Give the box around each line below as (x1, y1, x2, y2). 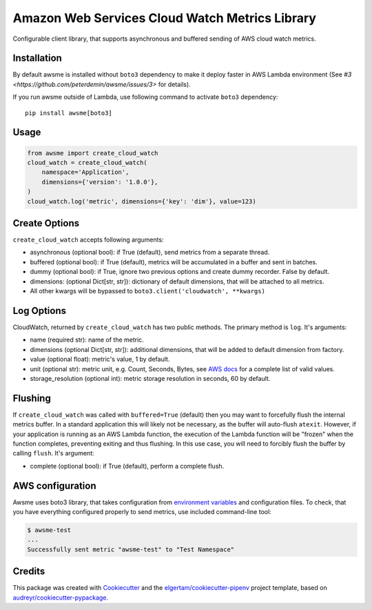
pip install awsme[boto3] (25, 109, 113, 117)
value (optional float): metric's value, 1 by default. (30, 355, 170, 364)
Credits (12, 566, 45, 578)
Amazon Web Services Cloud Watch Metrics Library (12, 10, 317, 26)
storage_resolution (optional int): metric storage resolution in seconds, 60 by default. (30, 374, 271, 382)
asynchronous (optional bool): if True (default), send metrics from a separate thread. (30, 248, 270, 257)
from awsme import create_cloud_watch (27, 149, 158, 157)
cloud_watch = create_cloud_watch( (27, 159, 147, 167)
